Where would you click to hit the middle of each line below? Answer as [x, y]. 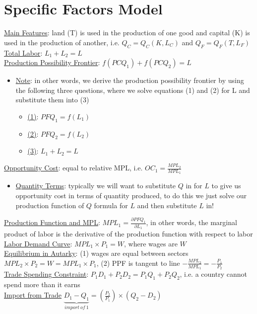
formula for [111, 205]
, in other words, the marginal [192, 222]
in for [194, 186]
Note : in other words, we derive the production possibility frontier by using [130, 80]
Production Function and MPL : [52, 222]
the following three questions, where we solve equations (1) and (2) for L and [133, 90]
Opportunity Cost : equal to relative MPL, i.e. [73, 168]
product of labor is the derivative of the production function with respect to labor [128, 234]
